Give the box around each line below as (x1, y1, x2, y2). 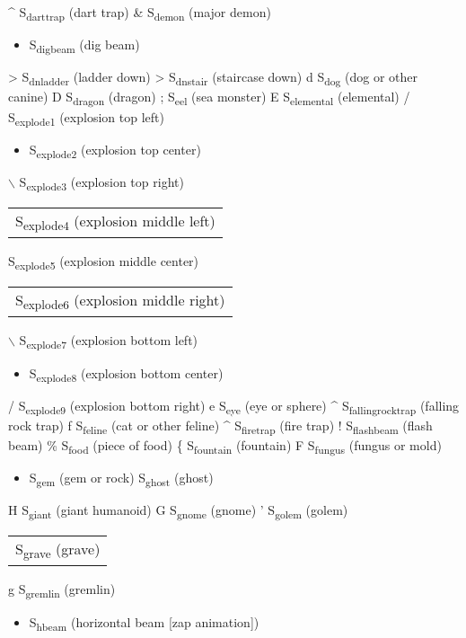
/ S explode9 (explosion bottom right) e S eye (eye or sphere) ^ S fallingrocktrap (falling (8, 395, 460, 417)
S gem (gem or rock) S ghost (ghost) (29, 468, 214, 489)
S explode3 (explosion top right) (19, 172, 184, 193)
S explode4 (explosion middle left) (15, 209, 215, 235)
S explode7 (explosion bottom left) (19, 331, 198, 352)
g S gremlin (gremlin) (8, 580, 116, 601)
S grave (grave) (15, 538, 101, 563)
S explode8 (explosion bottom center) (29, 363, 224, 385)
